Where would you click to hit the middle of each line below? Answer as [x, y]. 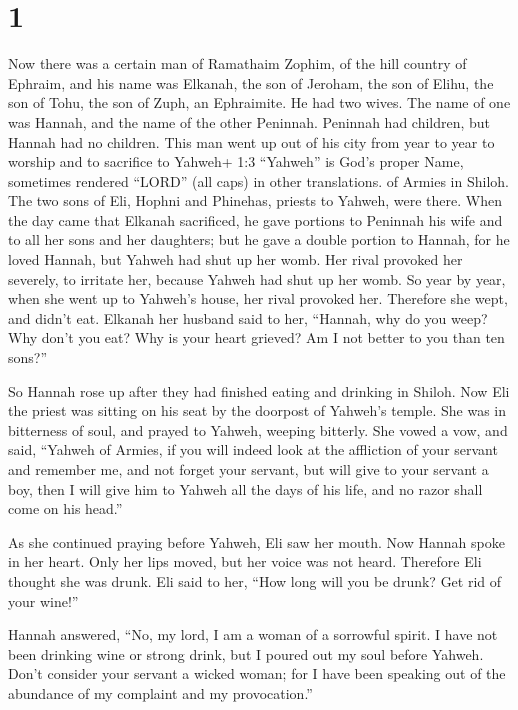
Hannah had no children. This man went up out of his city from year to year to [251, 141]
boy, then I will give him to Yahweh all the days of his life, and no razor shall [245, 488]
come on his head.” [65, 508]
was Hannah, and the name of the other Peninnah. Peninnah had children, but [249, 121]
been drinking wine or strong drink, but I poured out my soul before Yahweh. [246, 653]
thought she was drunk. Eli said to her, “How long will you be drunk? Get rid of [255, 580]
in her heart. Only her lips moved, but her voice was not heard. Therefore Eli [245, 561]
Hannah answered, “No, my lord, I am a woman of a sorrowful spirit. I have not [253, 634]
